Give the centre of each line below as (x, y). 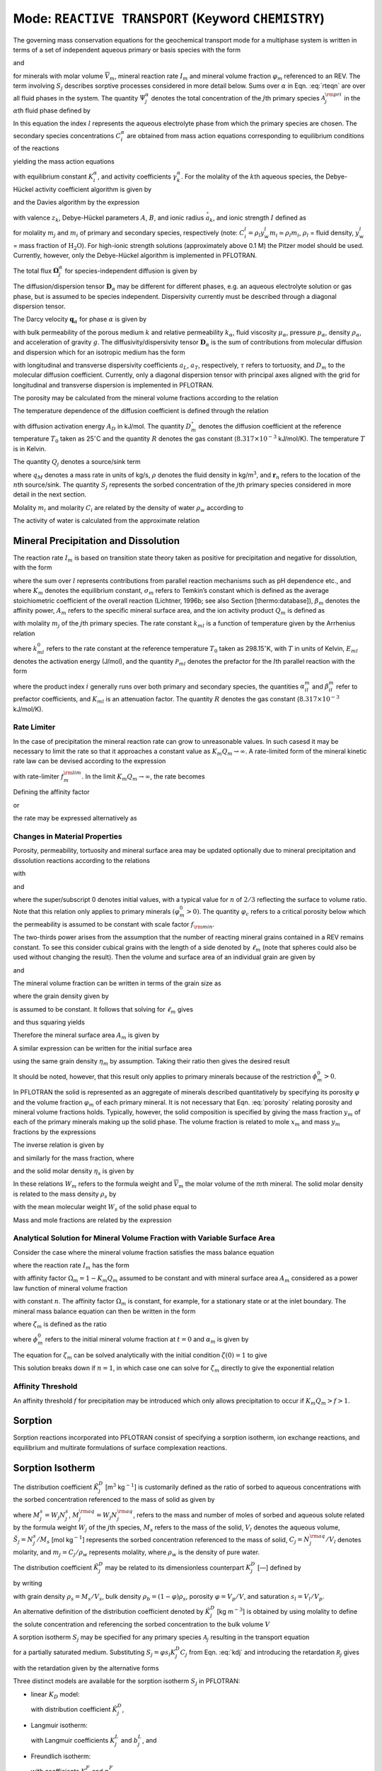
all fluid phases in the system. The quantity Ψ (79, 98)
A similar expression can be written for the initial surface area (103, 1048)
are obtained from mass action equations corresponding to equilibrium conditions (245, 135)
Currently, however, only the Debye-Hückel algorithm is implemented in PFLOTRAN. (135, 256)
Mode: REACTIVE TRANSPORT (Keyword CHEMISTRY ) (169, 18)
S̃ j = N (23, 1541)
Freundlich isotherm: (61, 1756)
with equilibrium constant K (53, 176)
